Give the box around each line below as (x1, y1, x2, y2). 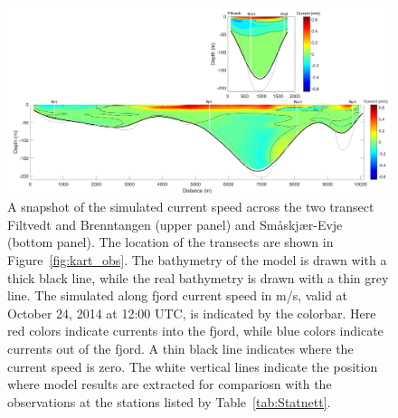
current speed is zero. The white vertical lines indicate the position (7, 356, 378, 375)
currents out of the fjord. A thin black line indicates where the (7, 338, 354, 357)
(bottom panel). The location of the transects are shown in (7, 233, 334, 252)
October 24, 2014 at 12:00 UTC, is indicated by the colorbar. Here (7, 303, 376, 322)
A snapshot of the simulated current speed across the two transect (7, 197, 374, 216)
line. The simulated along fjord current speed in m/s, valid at (7, 286, 348, 305)
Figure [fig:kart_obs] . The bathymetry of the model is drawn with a (7, 250, 387, 269)
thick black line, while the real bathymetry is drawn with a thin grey (7, 268, 389, 287)
